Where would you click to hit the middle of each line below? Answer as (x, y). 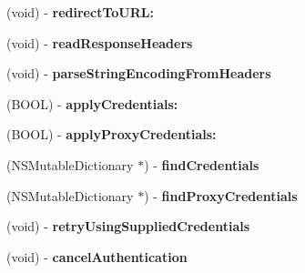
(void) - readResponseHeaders (100, 42)
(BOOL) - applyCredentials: (92, 103)
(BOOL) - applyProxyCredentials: (112, 134)
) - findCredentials (202, 164)
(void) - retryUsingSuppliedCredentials (128, 226)
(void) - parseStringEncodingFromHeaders (139, 73)
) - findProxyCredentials (221, 195)
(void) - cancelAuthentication (97, 256)
